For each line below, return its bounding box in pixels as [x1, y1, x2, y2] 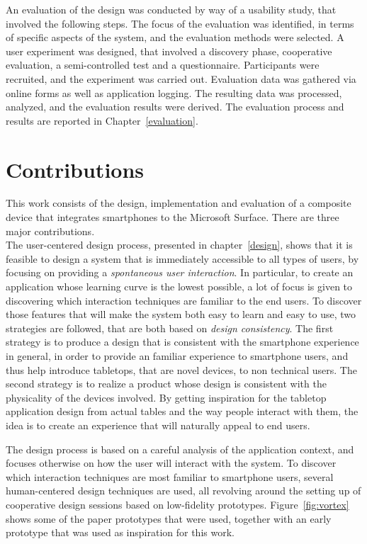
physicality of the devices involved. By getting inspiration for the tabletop [6, 390, 327, 404]
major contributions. [6, 223, 95, 238]
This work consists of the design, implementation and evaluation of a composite [6, 195, 351, 210]
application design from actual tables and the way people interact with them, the [6, 404, 358, 419]
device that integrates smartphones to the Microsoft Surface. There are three [6, 210, 339, 225]
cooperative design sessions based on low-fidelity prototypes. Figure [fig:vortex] [6, 497, 349, 511]
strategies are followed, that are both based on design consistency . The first [6, 320, 334, 335]
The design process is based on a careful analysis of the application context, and [6, 441, 354, 456]
